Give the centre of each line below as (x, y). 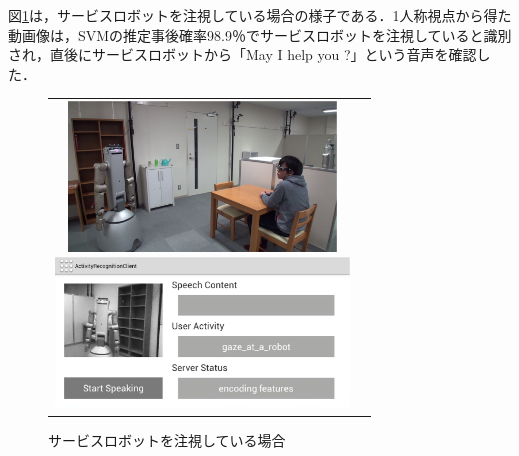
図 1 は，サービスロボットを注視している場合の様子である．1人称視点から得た (260, 15)
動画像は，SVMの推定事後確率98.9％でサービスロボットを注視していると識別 (260, 34)
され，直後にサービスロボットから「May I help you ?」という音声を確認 (242, 54)
